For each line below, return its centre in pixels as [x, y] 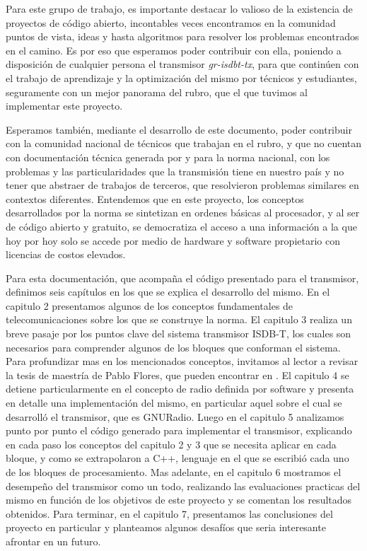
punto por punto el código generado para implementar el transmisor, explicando [179, 430]
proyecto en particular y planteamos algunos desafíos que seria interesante [166, 527]
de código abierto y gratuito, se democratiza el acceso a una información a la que [181, 226]
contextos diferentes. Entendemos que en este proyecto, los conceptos [155, 198]
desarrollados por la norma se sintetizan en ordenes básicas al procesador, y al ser [183, 213]
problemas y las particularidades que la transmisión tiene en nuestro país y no [175, 171]
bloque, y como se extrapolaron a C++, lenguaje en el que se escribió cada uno [177, 458]
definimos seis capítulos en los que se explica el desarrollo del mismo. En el [168, 292]
